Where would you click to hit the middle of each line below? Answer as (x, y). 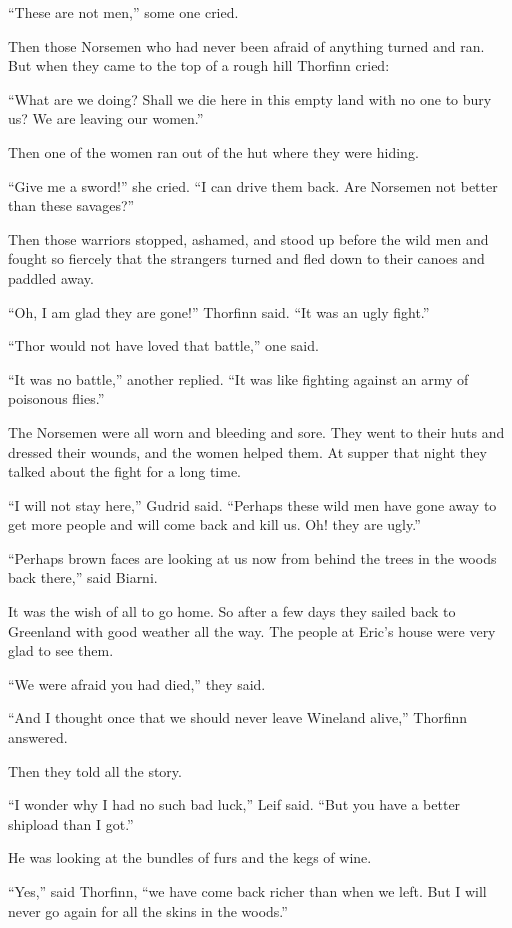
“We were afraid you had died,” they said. (137, 683)
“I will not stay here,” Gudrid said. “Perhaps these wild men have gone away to (252, 504)
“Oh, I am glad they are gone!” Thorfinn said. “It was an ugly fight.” (219, 311)
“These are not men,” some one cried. (123, 12)
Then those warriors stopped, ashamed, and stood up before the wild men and (248, 238)
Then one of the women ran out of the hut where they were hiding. (213, 151)
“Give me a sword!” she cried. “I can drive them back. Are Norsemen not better (253, 185)
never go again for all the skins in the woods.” (148, 910)
